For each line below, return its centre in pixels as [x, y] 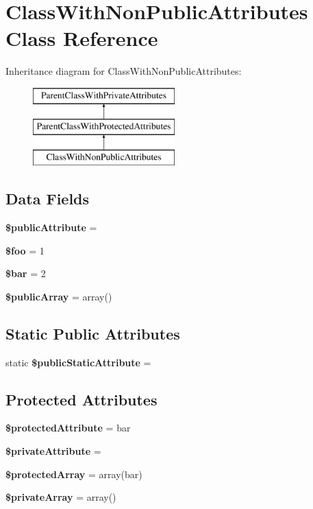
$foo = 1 [25, 250]
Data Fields [48, 199]
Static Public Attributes [93, 333]
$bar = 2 [26, 273]
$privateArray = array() [61, 497]
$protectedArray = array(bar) [74, 474]
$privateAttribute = [53, 451]
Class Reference [82, 38]
